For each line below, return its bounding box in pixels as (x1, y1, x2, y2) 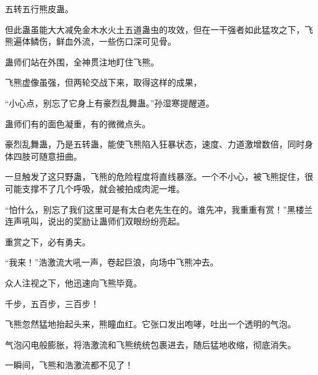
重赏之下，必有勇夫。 (5, 235, 91, 248)
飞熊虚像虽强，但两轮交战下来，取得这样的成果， (5, 76, 202, 89)
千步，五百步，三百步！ (5, 297, 99, 310)
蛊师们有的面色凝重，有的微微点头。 (5, 117, 150, 130)
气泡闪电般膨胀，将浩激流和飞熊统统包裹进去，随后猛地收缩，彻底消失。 (5, 338, 296, 351)
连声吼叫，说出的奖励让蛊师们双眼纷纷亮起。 (5, 215, 185, 228)
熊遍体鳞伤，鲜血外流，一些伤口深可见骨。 (5, 35, 176, 48)
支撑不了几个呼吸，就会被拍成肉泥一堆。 (21, 182, 185, 195)
